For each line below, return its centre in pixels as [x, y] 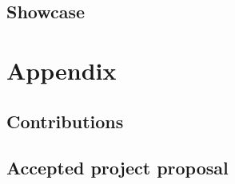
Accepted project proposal [117, 168]
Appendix [62, 70]
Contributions [65, 121]
